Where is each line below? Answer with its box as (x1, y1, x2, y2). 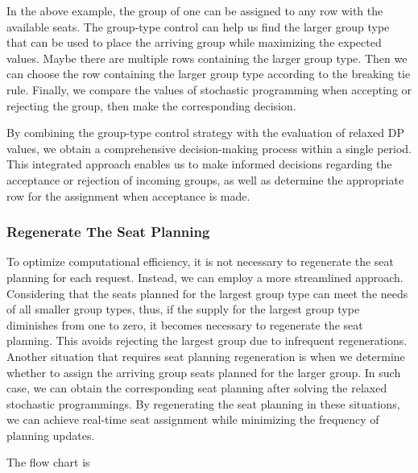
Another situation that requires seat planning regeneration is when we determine (6, 347, 405, 364)
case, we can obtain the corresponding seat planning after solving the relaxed (6, 380, 387, 396)
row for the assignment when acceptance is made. (6, 187, 250, 204)
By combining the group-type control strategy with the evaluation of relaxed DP (6, 124, 404, 141)
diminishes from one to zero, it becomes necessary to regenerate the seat (6, 316, 363, 333)
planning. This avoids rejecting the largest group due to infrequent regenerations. (6, 332, 408, 349)
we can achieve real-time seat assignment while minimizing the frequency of (6, 411, 379, 428)
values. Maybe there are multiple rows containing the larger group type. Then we (6, 49, 408, 66)
